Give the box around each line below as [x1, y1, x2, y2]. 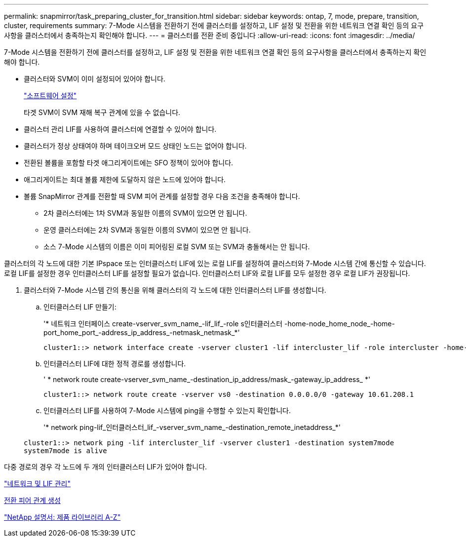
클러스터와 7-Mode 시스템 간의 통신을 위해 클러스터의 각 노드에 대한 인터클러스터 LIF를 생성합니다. [24, 286, 326, 294]
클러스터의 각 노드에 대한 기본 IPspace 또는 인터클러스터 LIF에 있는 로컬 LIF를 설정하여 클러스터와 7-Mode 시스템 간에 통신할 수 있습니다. [4, 259, 426, 268]
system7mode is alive [24, 447, 107, 455]
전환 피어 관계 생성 [4, 496, 61, 504]
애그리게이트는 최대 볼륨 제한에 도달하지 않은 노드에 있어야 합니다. [24, 175, 226, 184]
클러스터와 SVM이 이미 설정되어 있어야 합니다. [24, 75, 165, 83]
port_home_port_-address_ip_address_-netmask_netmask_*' [43, 328, 240, 337]
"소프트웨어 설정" [24, 91, 77, 100]
